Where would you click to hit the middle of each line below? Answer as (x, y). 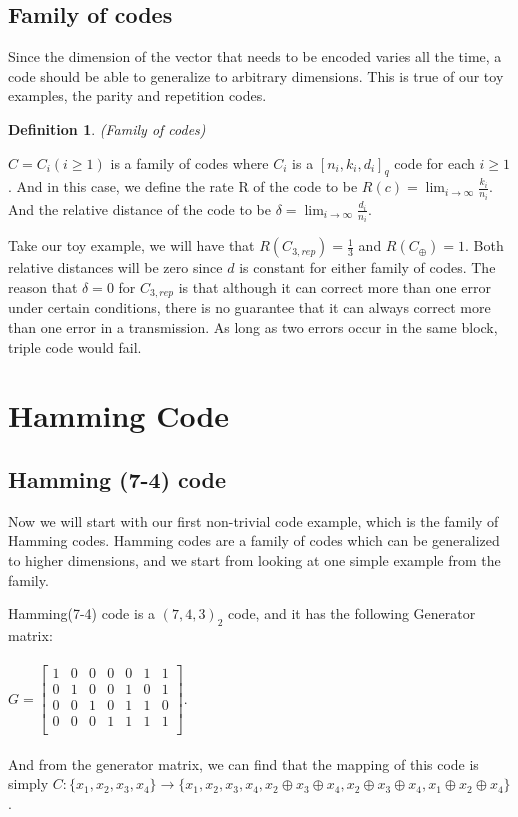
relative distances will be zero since (115, 267)
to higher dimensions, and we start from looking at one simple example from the (254, 559)
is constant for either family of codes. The (367, 267)
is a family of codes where (189, 162)
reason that (43, 286)
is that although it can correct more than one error (334, 286)
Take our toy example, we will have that (131, 245)
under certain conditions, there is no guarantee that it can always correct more (249, 307)
